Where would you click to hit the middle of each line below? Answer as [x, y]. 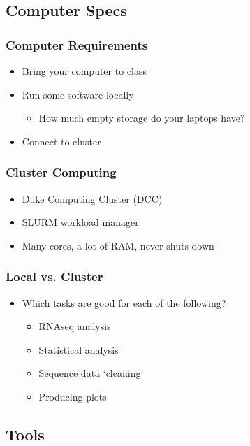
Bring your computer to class [84, 71]
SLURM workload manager [80, 222]
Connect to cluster [61, 141]
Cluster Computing [61, 172]
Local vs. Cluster [54, 276]
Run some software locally [78, 94]
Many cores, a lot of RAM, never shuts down [118, 245]
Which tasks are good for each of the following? [124, 302]
